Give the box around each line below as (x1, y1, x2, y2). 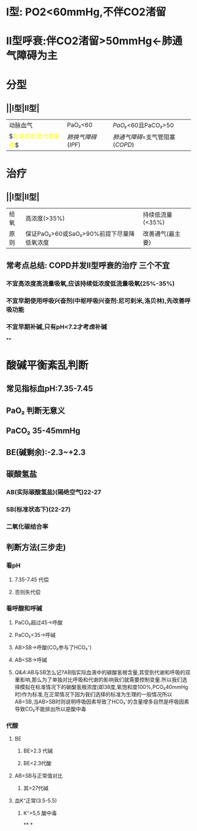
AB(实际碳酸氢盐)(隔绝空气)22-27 (6, 488, 101, 496)
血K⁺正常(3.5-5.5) (14, 797, 57, 804)
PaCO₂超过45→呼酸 (14, 619, 63, 626)
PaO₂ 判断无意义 (6, 405, 66, 415)
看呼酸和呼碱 (6, 605, 43, 613)
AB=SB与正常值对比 (14, 772, 63, 779)
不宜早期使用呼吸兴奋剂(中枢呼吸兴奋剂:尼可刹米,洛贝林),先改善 (6, 297, 185, 305)
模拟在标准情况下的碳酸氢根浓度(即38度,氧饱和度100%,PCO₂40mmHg (19, 683, 189, 690)
